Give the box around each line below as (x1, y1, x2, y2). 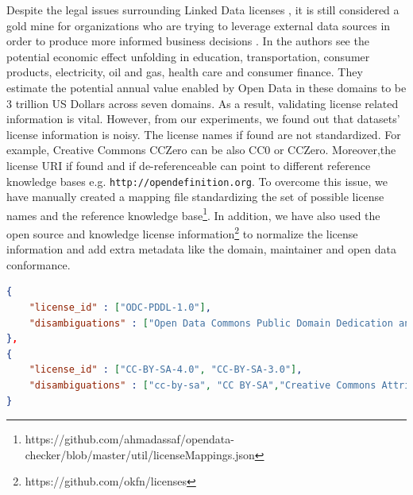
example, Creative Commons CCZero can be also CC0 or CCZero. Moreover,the (6, 141, 396, 158)
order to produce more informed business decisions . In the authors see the (6, 33, 369, 49)
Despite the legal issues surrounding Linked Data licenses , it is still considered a (6, 2, 399, 17)
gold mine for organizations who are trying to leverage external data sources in (6, 17, 391, 33)
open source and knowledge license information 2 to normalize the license (6, 223, 358, 242)
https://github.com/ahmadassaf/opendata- (25, 431, 234, 447)
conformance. (6, 256, 71, 273)
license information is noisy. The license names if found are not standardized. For (6, 126, 401, 142)
